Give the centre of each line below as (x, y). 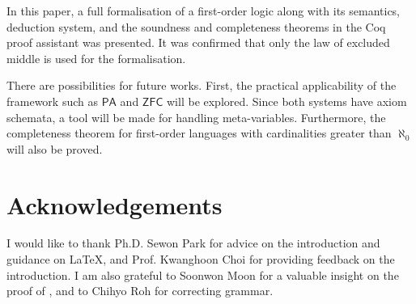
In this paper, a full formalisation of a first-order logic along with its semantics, (204, 11)
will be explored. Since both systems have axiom (287, 101)
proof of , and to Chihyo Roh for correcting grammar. (140, 291)
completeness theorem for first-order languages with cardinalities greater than (199, 133)
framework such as (52, 101)
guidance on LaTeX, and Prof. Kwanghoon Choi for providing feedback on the (201, 259)
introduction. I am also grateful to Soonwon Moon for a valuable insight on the (203, 274)
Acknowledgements (115, 204)
